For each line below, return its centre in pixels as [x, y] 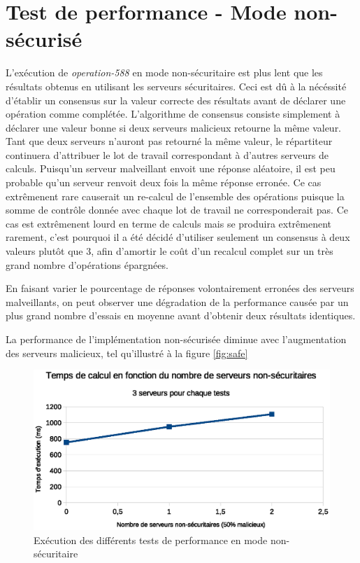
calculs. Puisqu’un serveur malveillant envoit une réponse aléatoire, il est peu [171, 168]
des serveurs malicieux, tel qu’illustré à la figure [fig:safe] [127, 353]
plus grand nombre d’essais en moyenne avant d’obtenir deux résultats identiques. [181, 315]
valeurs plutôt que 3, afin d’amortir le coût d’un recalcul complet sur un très [170, 251]
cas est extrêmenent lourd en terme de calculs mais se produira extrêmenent [169, 223]
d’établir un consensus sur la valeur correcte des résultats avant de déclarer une [176, 100]
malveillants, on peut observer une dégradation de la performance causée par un [177, 301]
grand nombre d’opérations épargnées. [87, 264]
